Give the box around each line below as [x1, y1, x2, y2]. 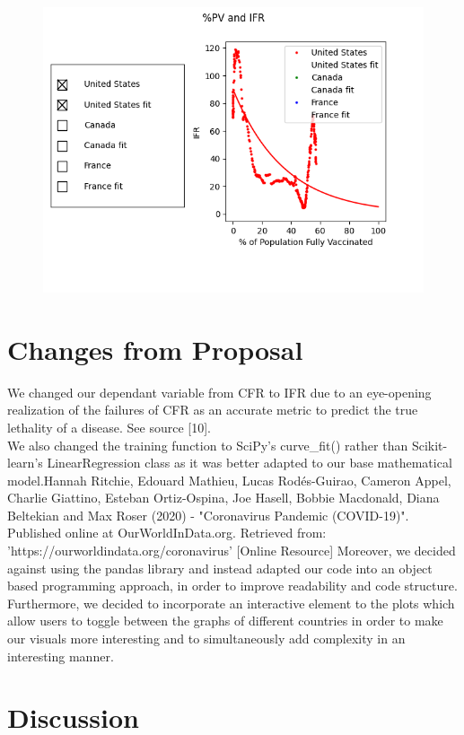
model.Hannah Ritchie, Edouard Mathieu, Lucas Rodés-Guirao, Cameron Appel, [7, 470, 451, 489]
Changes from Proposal [7, 330, 303, 367]
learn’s [7, 453, 43, 472]
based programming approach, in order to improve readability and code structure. [7, 576, 458, 595]
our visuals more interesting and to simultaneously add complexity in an [7, 629, 406, 648]
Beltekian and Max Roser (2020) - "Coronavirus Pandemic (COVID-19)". [7, 505, 409, 524]
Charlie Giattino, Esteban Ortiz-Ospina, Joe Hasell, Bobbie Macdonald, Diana [7, 488, 440, 507]
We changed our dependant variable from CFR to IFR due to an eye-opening [7, 382, 432, 401]
